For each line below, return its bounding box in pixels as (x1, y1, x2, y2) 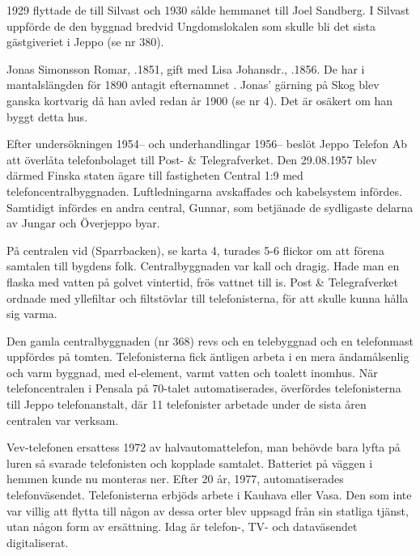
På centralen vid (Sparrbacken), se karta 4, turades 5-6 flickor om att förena (6, 241, 384, 258)
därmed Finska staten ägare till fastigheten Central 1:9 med (6, 167, 303, 184)
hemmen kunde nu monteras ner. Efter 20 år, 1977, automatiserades (6, 470, 344, 487)
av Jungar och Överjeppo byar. (6, 214, 160, 231)
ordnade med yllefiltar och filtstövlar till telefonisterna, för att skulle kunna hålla (6, 289, 409, 306)
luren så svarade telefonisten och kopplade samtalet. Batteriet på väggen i (6, 454, 373, 471)
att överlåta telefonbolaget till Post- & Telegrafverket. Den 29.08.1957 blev (6, 151, 377, 168)
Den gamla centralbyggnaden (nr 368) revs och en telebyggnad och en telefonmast (6, 332, 414, 349)
